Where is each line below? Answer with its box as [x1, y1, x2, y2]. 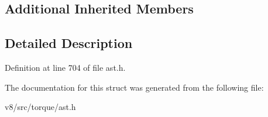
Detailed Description [5, 34, 133, 52]
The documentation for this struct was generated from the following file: [5, 81, 264, 93]
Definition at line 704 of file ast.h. [5, 61, 126, 73]
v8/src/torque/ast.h [5, 101, 76, 113]
